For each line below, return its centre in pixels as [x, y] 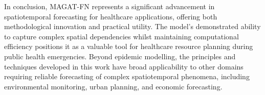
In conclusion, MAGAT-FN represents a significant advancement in [109, 6]
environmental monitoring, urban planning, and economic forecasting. [113, 86]
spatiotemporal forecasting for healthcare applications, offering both [111, 16]
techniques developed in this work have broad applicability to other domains [124, 66]
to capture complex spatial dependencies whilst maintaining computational [122, 36]
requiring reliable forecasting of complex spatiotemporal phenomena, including [127, 76]
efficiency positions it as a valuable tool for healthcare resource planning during [129, 46]
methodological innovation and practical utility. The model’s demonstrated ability [132, 26]
